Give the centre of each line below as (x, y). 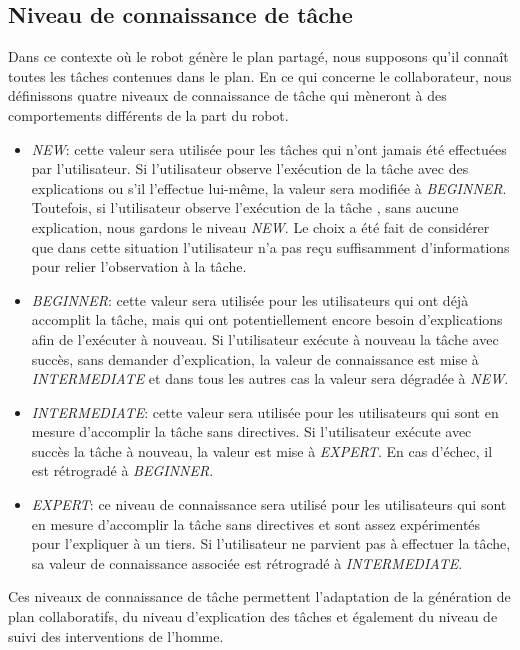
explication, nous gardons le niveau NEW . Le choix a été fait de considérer (260, 226)
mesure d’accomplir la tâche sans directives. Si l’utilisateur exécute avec (251, 431)
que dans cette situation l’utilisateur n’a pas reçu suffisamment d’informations (270, 246)
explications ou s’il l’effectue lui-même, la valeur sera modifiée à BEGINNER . (269, 187)
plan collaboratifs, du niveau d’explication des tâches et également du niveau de (253, 616)
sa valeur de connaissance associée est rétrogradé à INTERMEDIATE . (247, 562)
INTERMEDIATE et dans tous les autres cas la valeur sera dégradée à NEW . (270, 378)
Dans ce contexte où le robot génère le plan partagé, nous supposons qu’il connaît (258, 56)
